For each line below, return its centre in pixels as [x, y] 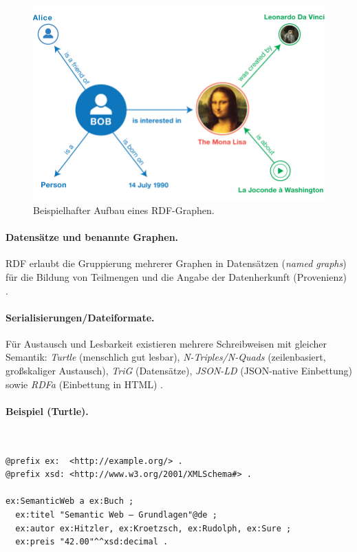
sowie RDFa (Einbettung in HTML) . [85, 384]
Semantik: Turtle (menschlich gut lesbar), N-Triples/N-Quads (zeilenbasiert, [166, 357]
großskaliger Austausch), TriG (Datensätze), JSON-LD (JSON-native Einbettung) [179, 371]
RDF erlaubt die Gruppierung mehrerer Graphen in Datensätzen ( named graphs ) [176, 263]
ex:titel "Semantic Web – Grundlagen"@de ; [116, 515]
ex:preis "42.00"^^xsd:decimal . [92, 542]
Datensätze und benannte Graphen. [92, 237]
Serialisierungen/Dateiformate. [80, 317]
